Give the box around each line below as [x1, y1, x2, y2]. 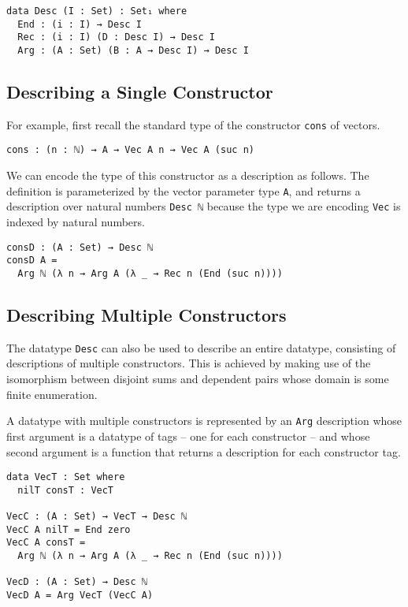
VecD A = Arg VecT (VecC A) [6, 590, 154, 601]
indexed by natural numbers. [6, 214, 145, 230]
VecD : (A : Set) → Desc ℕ [6, 576, 147, 588]
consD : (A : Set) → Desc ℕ [6, 241, 154, 253]
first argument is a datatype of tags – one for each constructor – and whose [6, 427, 370, 444]
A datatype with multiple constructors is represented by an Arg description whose [6, 412, 402, 429]
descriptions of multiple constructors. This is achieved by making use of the [6, 355, 371, 371]
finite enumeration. [6, 385, 98, 402]
